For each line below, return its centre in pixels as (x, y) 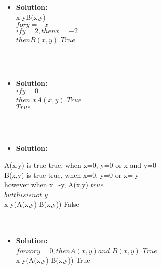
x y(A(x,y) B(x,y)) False (42, 204)
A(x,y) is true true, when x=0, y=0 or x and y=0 (80, 164)
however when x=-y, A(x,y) (46, 184)
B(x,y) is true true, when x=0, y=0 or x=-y (72, 174)
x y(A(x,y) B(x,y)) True (53, 260)
